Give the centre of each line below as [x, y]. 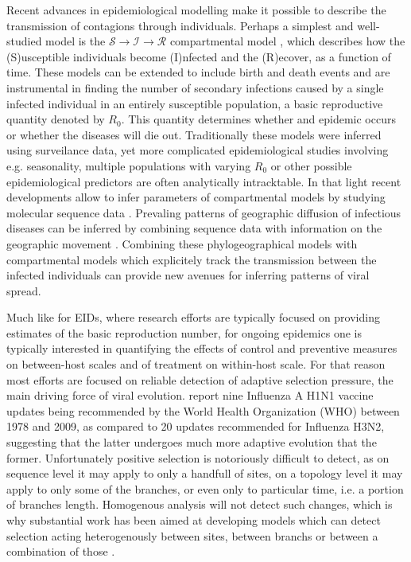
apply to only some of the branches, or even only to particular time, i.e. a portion [205, 488]
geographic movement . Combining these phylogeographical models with [182, 243]
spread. [24, 290]
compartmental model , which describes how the [287, 41]
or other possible [311, 165]
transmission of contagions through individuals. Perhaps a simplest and [180, 25]
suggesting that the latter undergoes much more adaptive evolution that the [192, 442]
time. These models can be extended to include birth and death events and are [198, 72]
